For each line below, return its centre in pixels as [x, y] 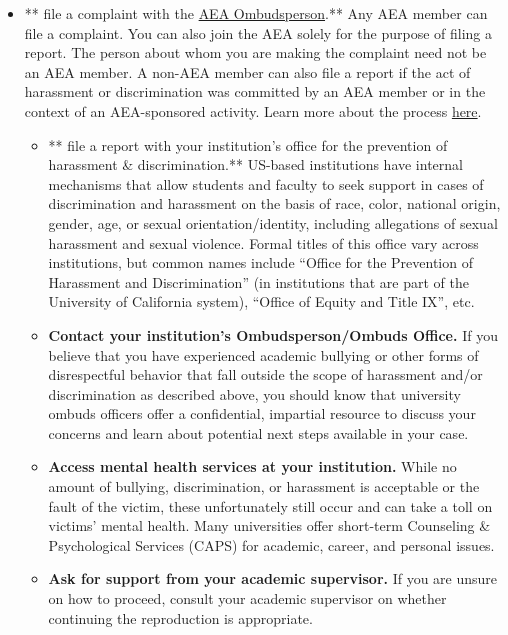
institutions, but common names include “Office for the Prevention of [260, 262]
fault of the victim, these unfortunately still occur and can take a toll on [270, 505]
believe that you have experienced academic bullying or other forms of [263, 354]
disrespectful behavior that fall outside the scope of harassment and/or [265, 374]
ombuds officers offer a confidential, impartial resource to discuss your [262, 413]
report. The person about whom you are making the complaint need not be [255, 52]
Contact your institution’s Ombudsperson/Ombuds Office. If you [273, 334]
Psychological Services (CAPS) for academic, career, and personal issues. [271, 544]
